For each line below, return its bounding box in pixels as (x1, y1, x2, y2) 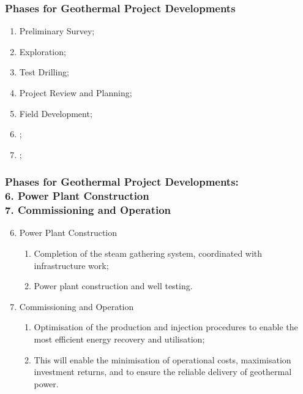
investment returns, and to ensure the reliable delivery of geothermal (34, 365, 292, 378)
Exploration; (19, 45, 66, 58)
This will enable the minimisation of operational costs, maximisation (34, 353, 291, 366)
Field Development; (19, 107, 92, 119)
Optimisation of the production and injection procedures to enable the (34, 320, 298, 333)
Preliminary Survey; (19, 25, 95, 37)
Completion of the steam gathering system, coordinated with (34, 247, 263, 260)
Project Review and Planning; (19, 86, 132, 99)
